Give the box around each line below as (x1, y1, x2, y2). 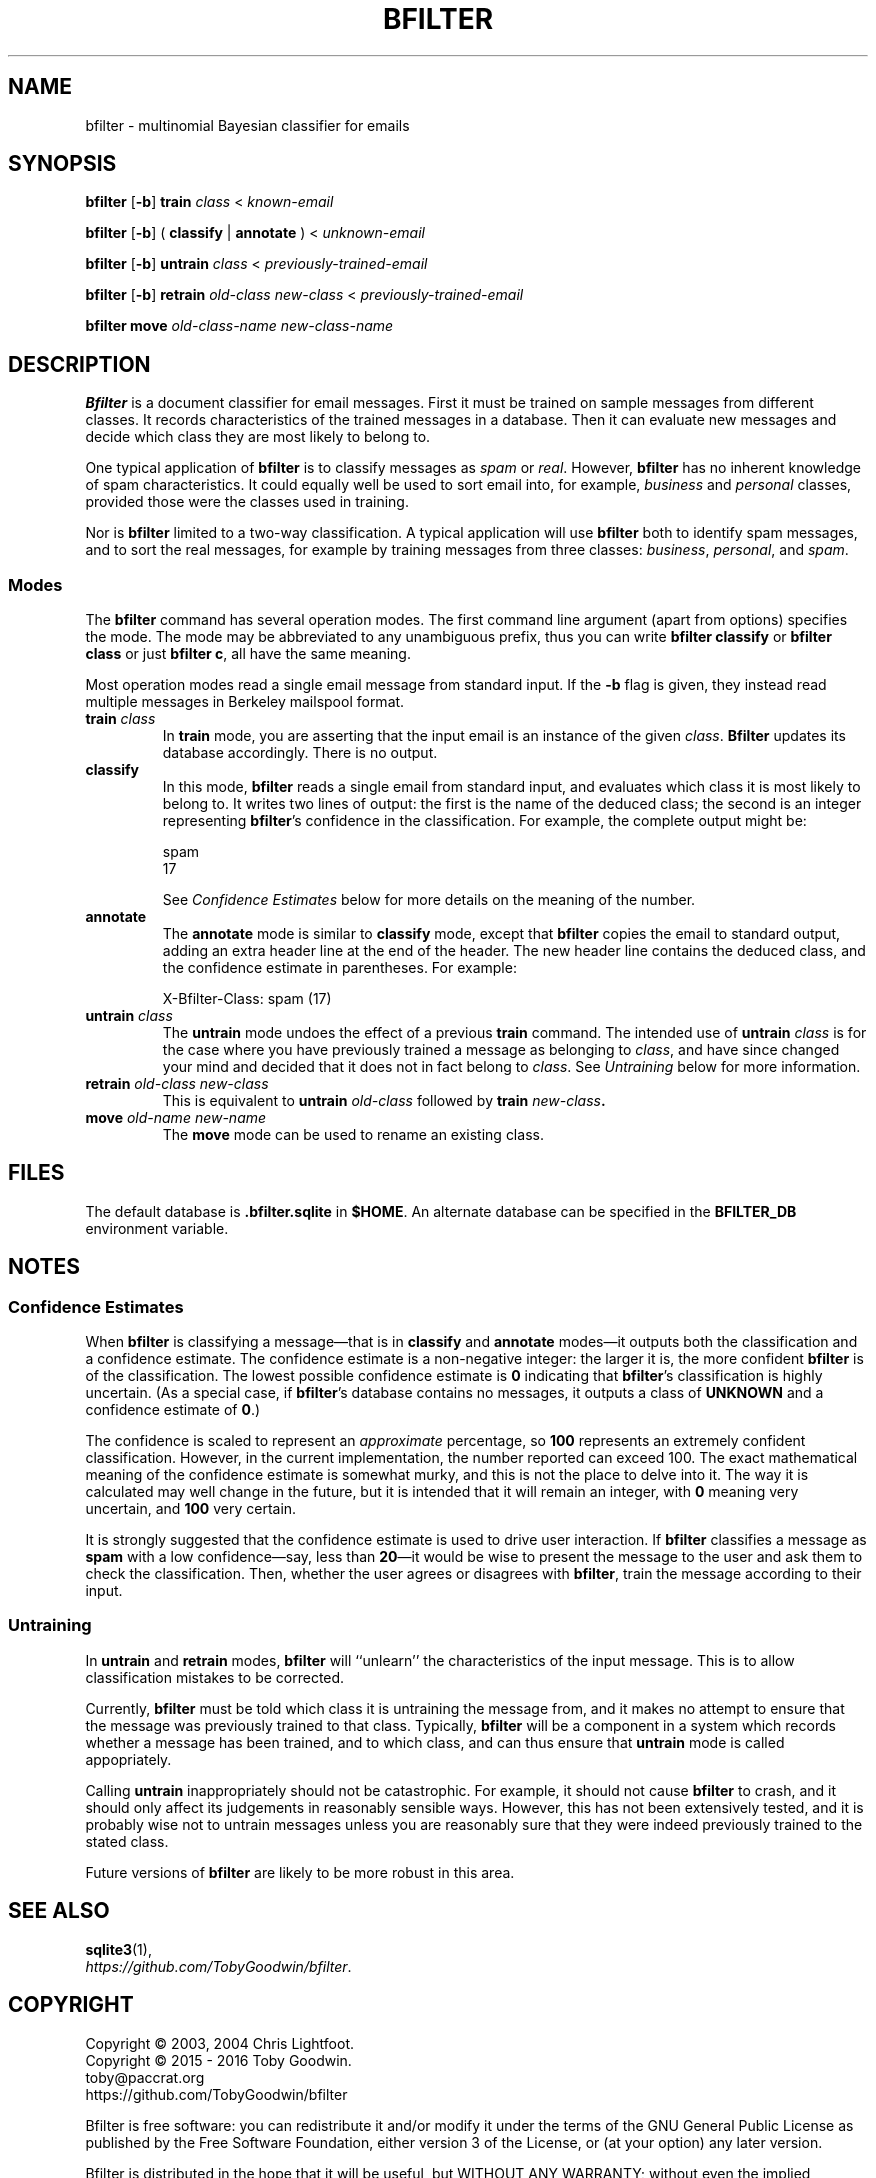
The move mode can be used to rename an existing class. (162, 1126, 544, 1144)
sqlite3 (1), (85, 1940, 152, 1958)
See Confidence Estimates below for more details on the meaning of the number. (162, 891, 696, 909)
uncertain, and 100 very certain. (85, 1500, 297, 1518)
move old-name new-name (85, 1109, 267, 1127)
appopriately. (85, 1750, 172, 1768)
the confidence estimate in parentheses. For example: (162, 959, 517, 977)
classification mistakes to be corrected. (85, 1668, 345, 1686)
